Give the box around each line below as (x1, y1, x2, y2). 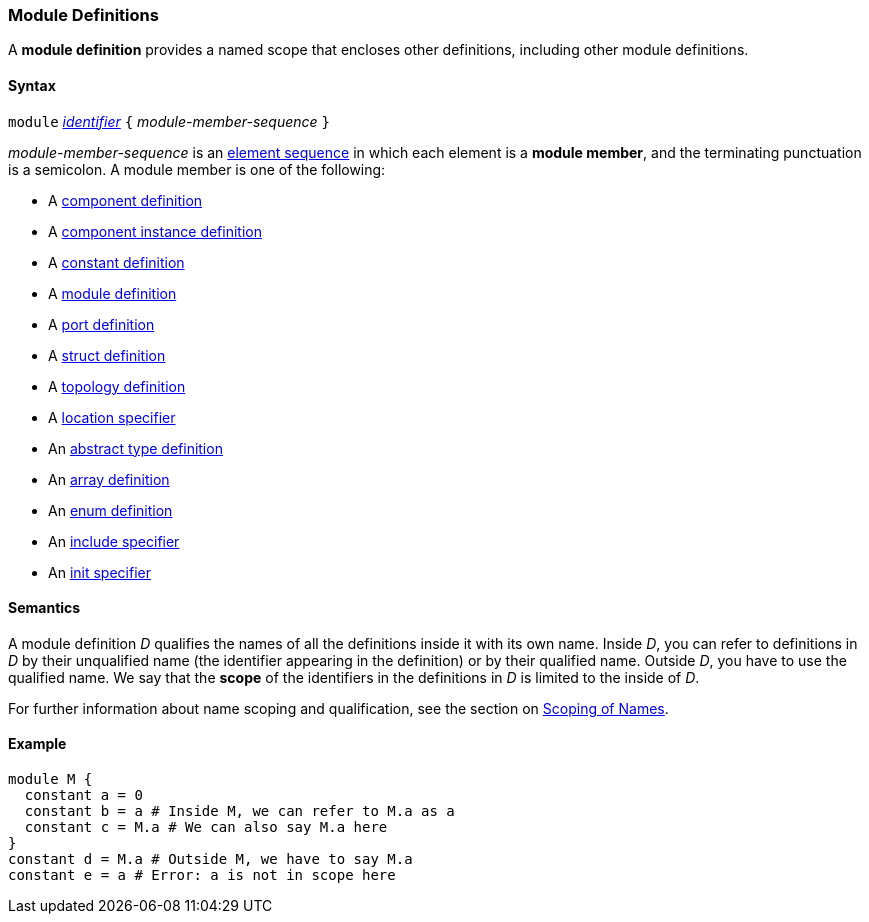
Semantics (8, 599, 81, 617)
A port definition (48, 315, 155, 333)
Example (8, 735, 67, 753)
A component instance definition (48, 222, 262, 240)
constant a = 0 (24, 787, 143, 804)
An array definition (48, 470, 170, 488)
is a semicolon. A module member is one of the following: (8, 160, 386, 178)
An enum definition (48, 501, 173, 519)
